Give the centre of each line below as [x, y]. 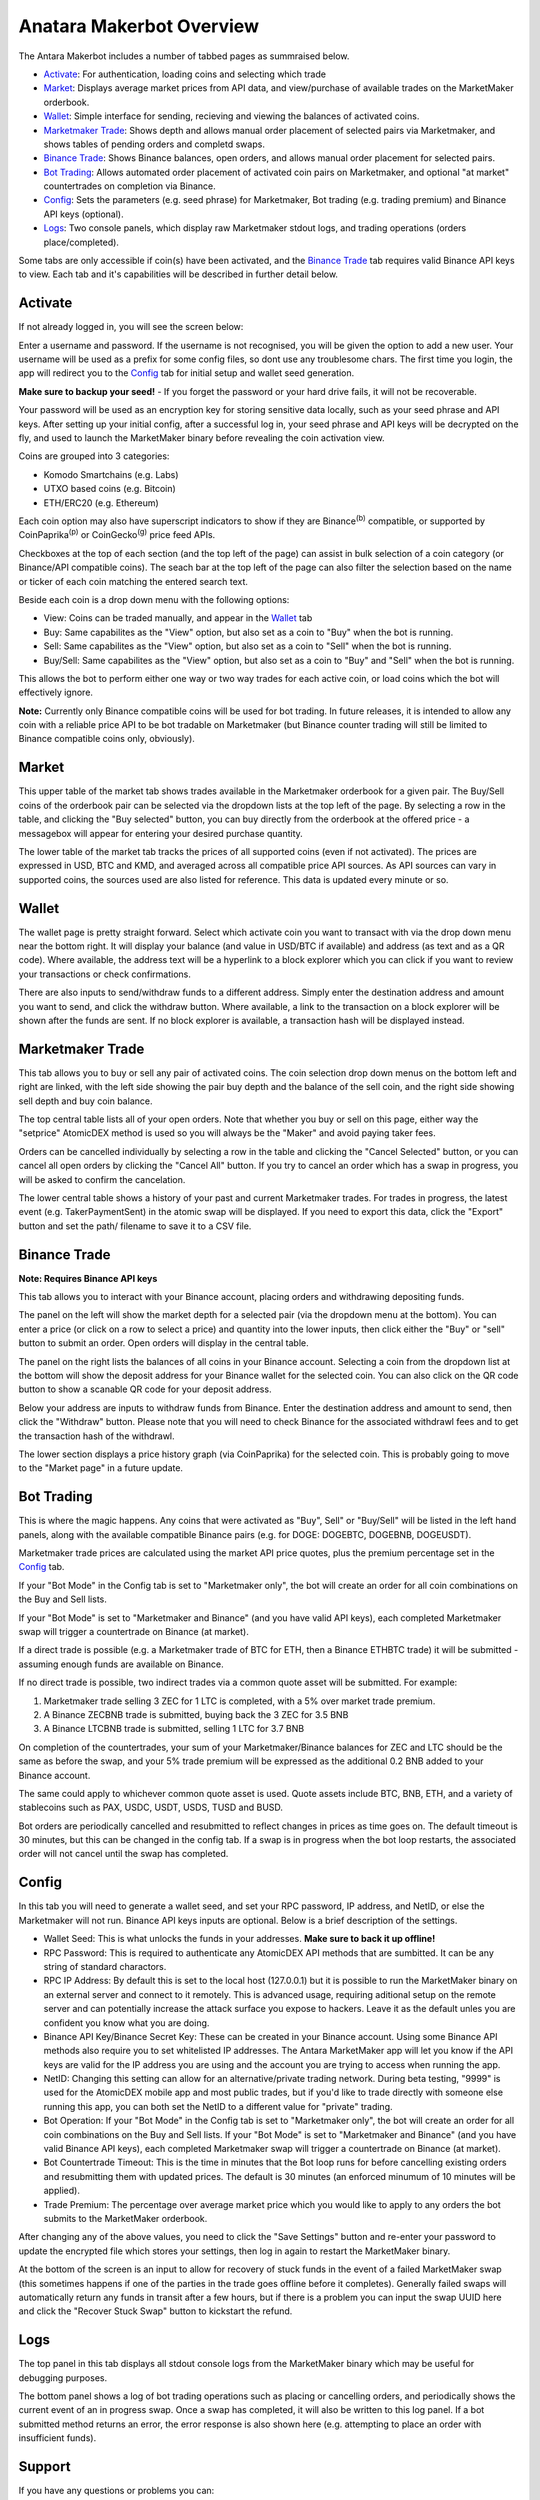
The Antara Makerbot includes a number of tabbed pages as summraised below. [184, 56]
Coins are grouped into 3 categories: [94, 456]
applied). [61, 2191]
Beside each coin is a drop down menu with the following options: [154, 599]
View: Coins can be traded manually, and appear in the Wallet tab [178, 618]
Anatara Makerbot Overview [139, 26]
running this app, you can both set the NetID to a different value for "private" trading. [218, 2106]
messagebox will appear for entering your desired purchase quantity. [161, 833]
